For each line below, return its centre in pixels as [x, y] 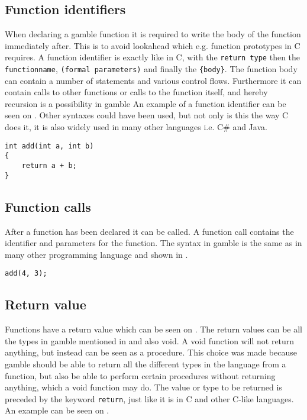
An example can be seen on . [57, 410]
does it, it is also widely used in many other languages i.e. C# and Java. [136, 127]
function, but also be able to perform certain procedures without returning [140, 375]
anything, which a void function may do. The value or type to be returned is [143, 387]
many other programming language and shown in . [96, 254]
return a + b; [49, 165]
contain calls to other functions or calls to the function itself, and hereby [136, 92]
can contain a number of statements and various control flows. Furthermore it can [153, 80]
